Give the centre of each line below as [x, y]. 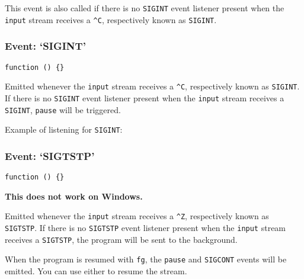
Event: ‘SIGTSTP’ [50, 155]
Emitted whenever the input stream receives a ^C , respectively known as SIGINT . [152, 86]
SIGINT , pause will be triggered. [63, 109]
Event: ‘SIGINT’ [45, 46]
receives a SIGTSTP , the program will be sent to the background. [121, 239]
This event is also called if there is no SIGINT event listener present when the [145, 8]
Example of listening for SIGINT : [64, 129]
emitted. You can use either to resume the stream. [96, 270]
